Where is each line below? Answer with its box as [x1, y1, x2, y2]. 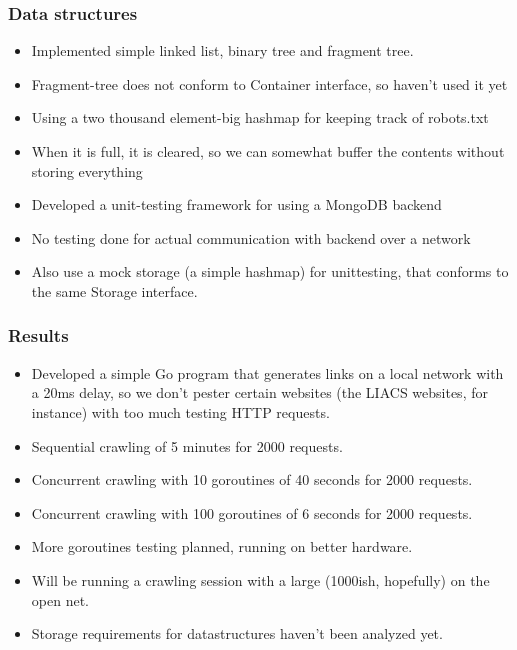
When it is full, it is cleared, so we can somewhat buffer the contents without [31, 141, 505, 161]
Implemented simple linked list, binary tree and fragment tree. [31, 40, 414, 61]
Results [8, 323, 69, 348]
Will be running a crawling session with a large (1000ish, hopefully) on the [31, 569, 490, 590]
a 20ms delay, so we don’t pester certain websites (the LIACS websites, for [31, 382, 488, 403]
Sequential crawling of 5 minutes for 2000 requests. [31, 435, 343, 456]
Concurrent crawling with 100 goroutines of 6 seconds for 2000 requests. [31, 502, 473, 523]
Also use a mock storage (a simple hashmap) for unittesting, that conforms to [31, 261, 509, 282]
